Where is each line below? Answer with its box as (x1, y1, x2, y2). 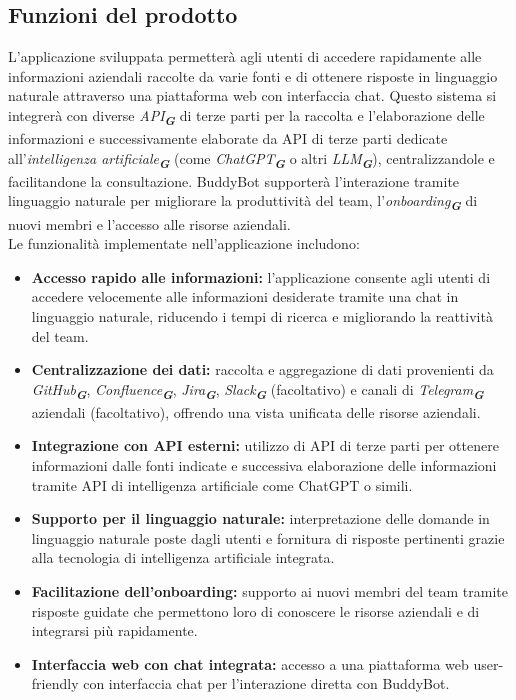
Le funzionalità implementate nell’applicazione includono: (8, 233, 360, 254)
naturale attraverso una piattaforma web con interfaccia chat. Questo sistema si (8, 85, 497, 106)
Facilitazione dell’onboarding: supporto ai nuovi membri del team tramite (31, 580, 508, 601)
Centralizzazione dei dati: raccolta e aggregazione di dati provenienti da (31, 359, 494, 380)
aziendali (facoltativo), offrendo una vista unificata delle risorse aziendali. (31, 401, 481, 422)
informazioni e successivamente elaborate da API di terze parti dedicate (8, 128, 448, 149)
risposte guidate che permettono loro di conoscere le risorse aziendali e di (31, 600, 480, 621)
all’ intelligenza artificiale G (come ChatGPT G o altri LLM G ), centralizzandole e (8, 147, 495, 172)
